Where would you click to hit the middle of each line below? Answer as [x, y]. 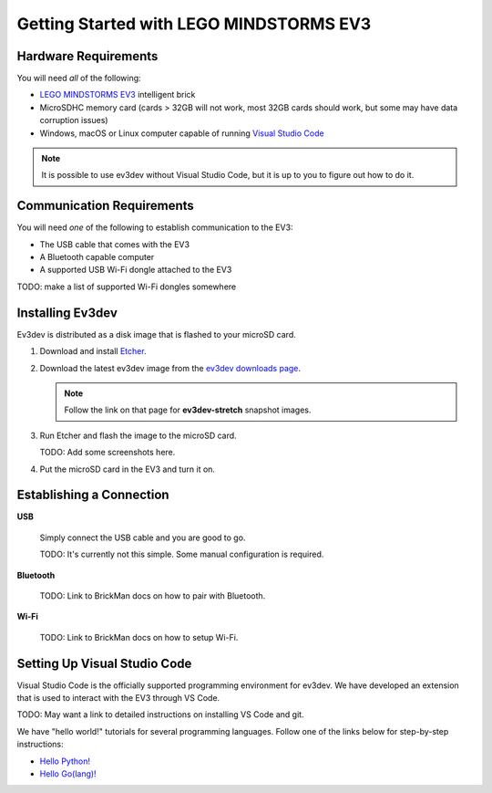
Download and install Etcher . [93, 351]
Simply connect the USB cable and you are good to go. [143, 537]
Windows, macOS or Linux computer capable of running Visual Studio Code [182, 133]
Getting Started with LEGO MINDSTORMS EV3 [194, 24]
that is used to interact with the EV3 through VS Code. [118, 698]
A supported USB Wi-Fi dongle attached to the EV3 [136, 270]
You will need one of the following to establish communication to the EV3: [155, 227]
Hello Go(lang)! [68, 774]
